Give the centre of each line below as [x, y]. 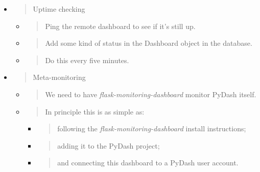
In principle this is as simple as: [95, 111]
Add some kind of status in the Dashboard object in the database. [149, 43]
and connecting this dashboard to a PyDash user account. [148, 163]
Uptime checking [59, 9]
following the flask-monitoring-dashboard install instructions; [152, 128]
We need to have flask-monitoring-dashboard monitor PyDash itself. [151, 94]
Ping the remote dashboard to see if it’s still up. [120, 26]
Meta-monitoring [59, 77]
